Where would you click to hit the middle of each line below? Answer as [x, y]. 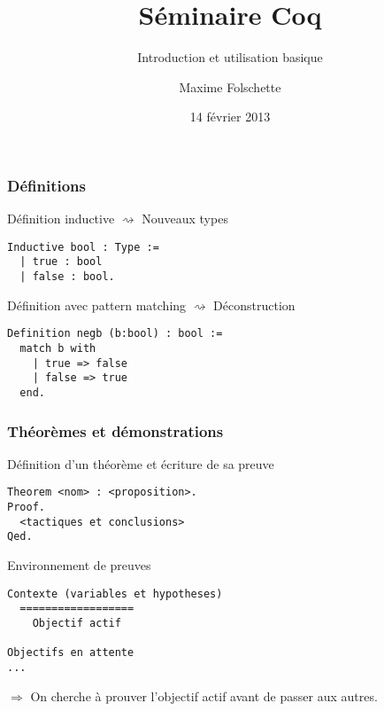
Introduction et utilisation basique [230, 57]
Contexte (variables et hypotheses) [115, 594]
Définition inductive [61, 219]
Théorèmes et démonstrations [115, 430]
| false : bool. [67, 277]
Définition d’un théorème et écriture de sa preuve [141, 463]
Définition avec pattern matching [97, 305]
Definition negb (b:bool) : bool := [115, 334]
